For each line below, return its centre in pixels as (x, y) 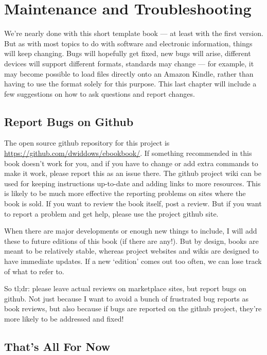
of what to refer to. (34, 271)
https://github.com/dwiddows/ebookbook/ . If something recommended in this (128, 153)
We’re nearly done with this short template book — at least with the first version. (134, 33)
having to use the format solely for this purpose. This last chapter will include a (130, 84)
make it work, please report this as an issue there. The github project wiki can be (133, 173)
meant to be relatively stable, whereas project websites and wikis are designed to (131, 251)
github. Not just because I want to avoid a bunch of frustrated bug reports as (127, 298)
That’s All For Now (57, 346)
